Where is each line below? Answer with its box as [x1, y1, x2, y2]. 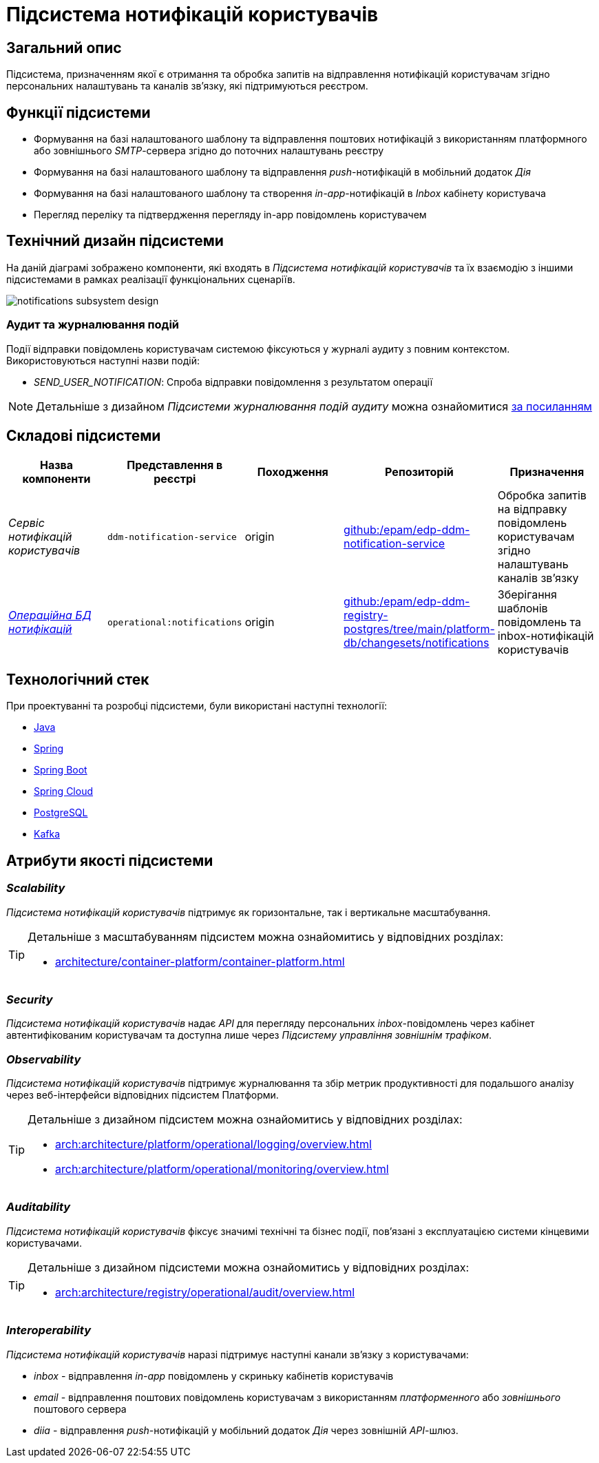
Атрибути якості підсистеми [6, 851, 213, 869]
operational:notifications [107, 616, 242, 627]
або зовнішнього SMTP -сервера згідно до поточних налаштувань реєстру [34, 145, 384, 157]
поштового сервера [34, 1402, 127, 1415]
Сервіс [8, 516, 45, 530]
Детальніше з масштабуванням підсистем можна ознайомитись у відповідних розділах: [28, 929, 504, 944]
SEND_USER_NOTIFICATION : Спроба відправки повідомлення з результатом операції [34, 375, 433, 388]
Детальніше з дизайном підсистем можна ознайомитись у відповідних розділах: [28, 1112, 463, 1127]
